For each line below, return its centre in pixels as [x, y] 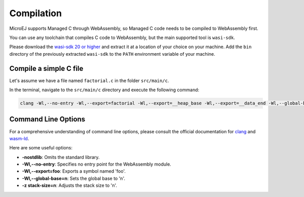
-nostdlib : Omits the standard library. [61, 157]
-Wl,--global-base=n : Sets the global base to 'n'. [73, 178]
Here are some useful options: [41, 148]
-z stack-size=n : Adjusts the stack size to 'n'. [70, 185]
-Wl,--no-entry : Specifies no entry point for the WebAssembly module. [97, 164]
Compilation [35, 13]
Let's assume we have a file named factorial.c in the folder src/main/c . [89, 81]
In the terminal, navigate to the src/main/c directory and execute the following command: [104, 90]
